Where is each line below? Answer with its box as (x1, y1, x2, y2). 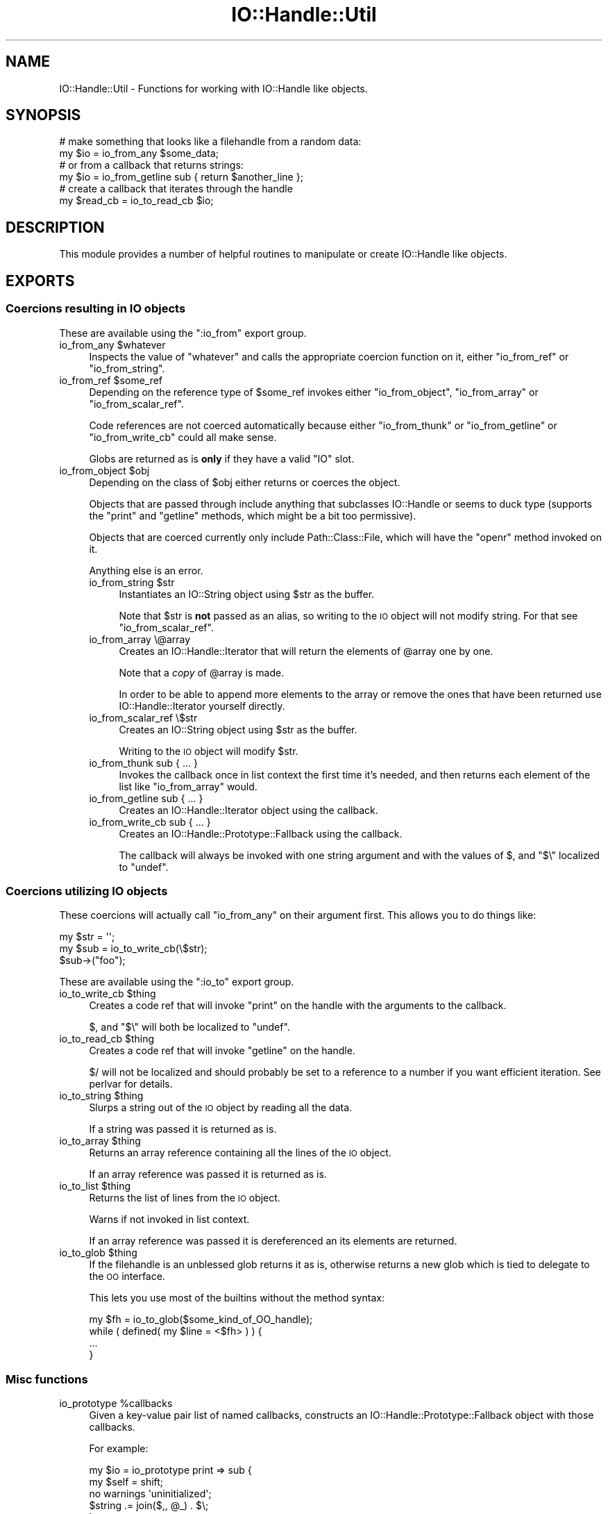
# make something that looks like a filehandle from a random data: (59, 135, 362, 148)
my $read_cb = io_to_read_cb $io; (59, 194, 214, 207)
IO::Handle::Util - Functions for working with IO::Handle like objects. (59, 82, 368, 94)
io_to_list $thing (59, 1180, 131, 1192)
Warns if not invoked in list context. (89, 1213, 250, 1226)
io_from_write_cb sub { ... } (89, 815, 211, 828)
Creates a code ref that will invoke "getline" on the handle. (89, 1045, 355, 1057)
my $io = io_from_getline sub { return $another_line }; (59, 171, 303, 183)
